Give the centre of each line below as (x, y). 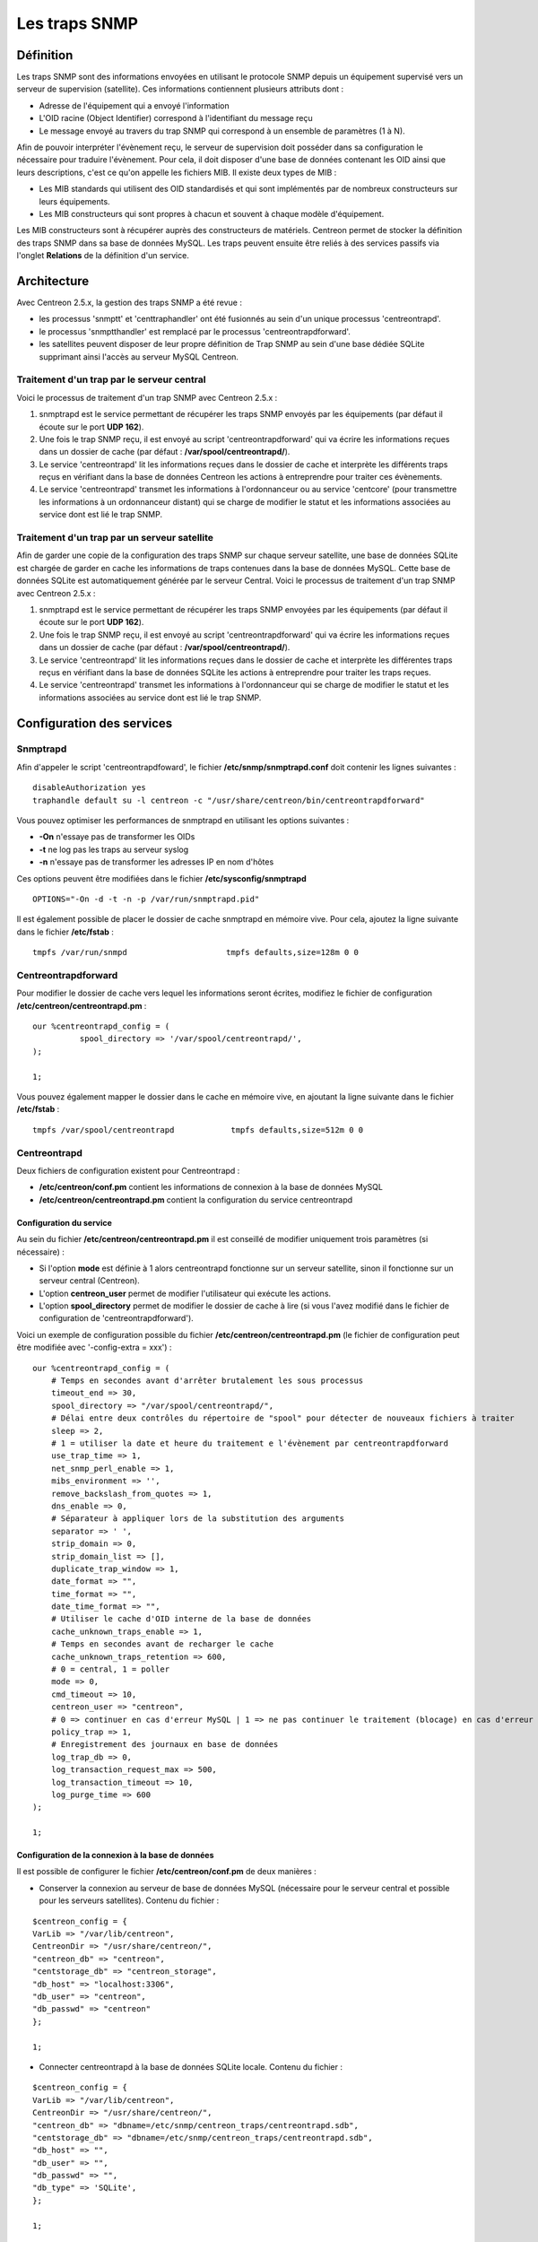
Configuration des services (95, 723)
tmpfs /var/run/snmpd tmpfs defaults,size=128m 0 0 (195, 952)
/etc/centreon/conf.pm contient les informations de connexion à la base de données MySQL (211, 1187)
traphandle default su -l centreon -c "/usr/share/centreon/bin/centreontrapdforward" (229, 800)
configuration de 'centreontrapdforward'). (117, 1318)
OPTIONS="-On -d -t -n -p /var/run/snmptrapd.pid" (146, 899)
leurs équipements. (75, 201)
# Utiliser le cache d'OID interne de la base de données (181, 1619)
